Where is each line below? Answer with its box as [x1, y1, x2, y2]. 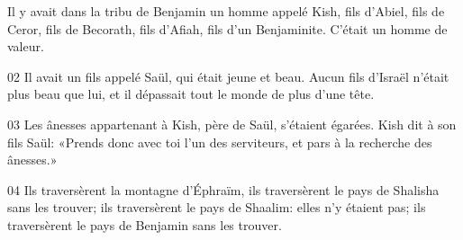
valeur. [7, 37, 44, 56]
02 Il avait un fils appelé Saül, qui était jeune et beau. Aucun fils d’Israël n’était [7, 67, 449, 85]
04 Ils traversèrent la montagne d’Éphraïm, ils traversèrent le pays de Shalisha [7, 180, 440, 199]
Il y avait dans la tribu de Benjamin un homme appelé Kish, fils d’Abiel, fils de [7, 2, 445, 20]
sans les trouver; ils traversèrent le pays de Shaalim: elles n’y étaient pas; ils [7, 198, 426, 217]
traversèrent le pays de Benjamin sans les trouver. [7, 215, 282, 234]
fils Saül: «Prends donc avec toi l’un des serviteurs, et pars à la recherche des [7, 132, 432, 151]
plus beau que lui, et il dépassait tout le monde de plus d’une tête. [7, 84, 375, 103]
